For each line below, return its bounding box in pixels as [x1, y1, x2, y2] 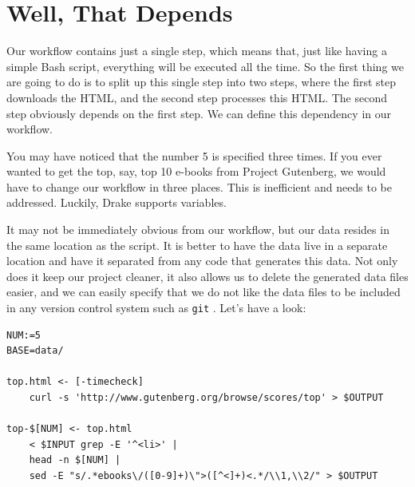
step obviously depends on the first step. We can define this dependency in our [6, 105, 392, 121]
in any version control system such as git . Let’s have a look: [6, 299, 306, 316]
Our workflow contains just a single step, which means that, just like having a [6, 42, 387, 59]
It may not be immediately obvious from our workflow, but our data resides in [6, 221, 389, 238]
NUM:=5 [6, 329, 41, 341]
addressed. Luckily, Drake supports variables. [6, 194, 227, 211]
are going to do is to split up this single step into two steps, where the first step [6, 73, 397, 90]
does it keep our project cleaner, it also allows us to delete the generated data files [6, 267, 409, 284]
